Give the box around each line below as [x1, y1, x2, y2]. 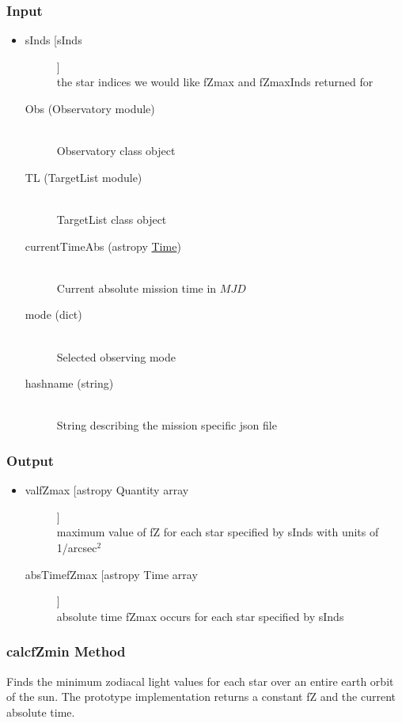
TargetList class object [56, 210, 167, 227]
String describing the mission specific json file [56, 417, 277, 433]
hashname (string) [25, 375, 114, 392]
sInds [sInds [25, 32, 82, 48]
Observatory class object [56, 142, 176, 159]
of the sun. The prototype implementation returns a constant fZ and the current [6, 688, 396, 705]
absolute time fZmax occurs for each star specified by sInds [56, 608, 344, 624]
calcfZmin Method [6, 642, 126, 661]
